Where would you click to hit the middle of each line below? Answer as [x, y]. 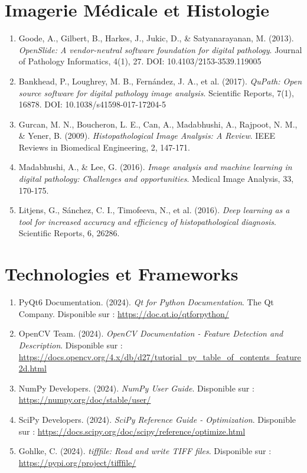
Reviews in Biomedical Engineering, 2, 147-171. [104, 147]
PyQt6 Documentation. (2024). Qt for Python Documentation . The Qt [146, 302]
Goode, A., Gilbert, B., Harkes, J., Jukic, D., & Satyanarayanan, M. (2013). [156, 38]
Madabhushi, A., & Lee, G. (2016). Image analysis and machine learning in [155, 167]
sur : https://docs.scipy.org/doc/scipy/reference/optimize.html [132, 431]
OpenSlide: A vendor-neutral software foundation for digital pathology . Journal [160, 49]
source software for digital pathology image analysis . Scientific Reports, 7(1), [156, 92]
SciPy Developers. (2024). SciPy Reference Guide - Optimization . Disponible [157, 419]
